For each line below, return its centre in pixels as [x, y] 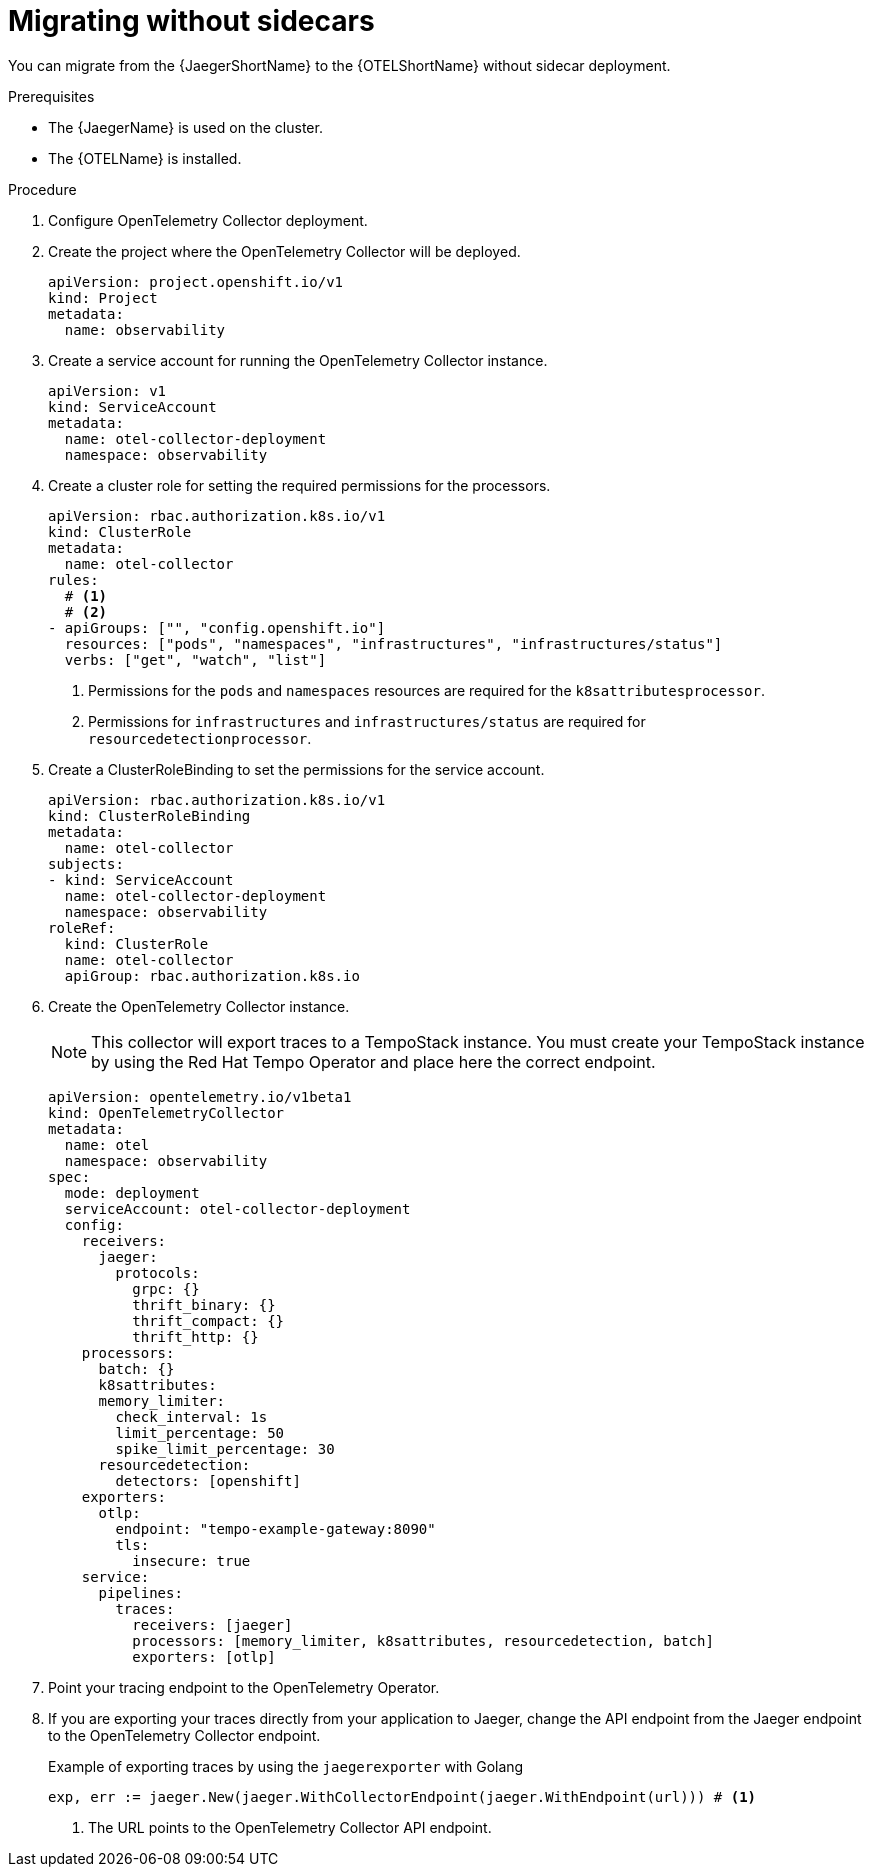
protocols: [157, 1272]
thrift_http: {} [195, 1336]
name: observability [145, 329]
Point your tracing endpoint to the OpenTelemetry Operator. [244, 1687]
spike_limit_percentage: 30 [225, 1448]
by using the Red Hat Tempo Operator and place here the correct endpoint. [373, 1061]
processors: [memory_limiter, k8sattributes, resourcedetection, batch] [423, 1640]
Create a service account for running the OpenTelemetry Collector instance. [298, 360]
